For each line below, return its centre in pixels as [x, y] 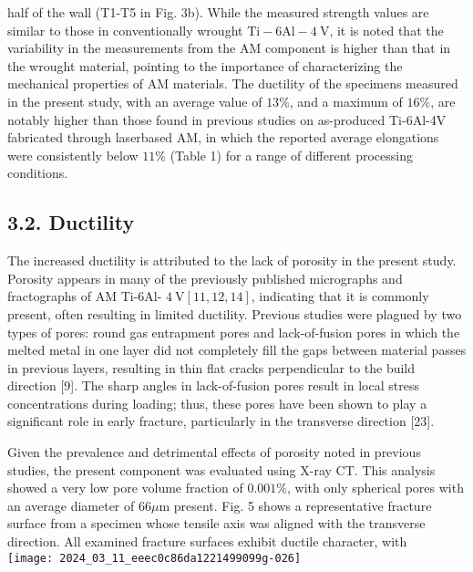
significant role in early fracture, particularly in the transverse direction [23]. [221, 421]
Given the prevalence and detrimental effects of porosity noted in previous [214, 452]
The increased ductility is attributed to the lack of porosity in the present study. [232, 260]
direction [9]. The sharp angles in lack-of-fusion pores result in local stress [213, 385]
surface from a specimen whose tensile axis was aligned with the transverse [216, 523]
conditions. [38, 173]
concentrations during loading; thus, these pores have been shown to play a [217, 403]
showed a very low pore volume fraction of [125, 488]
